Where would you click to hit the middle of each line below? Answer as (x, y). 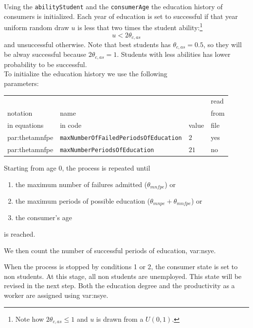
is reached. (20, 234)
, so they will (222, 44)
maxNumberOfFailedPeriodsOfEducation (121, 138)
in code (71, 125)
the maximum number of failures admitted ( (81, 184)
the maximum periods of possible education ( (83, 201)
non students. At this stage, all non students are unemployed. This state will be (123, 276)
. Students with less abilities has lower (174, 54)
